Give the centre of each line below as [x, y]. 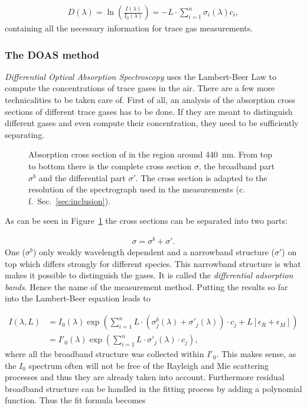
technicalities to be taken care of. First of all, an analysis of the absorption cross [150, 100]
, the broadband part [237, 166]
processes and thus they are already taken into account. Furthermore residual [145, 377]
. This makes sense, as [256, 354]
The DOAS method [52, 54]
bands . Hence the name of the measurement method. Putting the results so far [146, 286]
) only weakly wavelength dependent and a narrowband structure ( [153, 252]
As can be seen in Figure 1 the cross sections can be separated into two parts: [146, 221]
